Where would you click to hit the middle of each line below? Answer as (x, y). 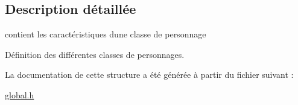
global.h (20, 94)
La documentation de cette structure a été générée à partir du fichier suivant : (149, 75)
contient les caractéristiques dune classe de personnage (106, 34)
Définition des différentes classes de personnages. (95, 54)
